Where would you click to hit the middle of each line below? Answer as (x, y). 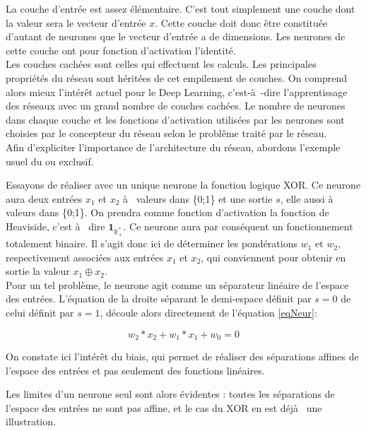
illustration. (31, 421)
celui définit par (40, 313)
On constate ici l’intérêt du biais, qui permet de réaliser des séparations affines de (182, 356)
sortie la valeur (38, 271)
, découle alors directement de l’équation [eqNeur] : (208, 313)
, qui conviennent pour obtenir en (273, 257)
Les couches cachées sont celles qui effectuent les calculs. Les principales (161, 64)
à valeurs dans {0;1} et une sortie (198, 198)
